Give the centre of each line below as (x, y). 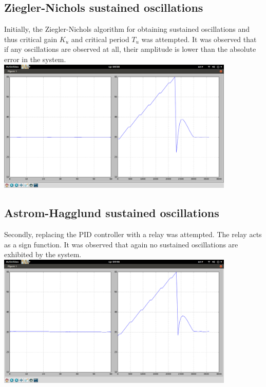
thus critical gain (31, 39)
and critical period (100, 39)
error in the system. (35, 59)
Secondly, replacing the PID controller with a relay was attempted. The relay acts (133, 234)
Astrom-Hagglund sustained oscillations (112, 213)
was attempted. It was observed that (199, 39)
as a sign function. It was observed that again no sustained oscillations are (121, 244)
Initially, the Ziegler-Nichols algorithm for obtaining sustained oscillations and (127, 29)
